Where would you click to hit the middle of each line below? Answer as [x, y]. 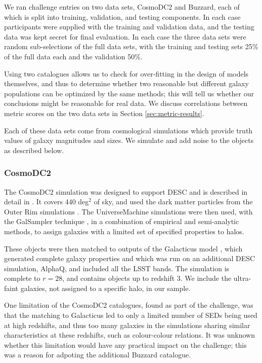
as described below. [34, 150]
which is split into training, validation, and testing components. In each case [122, 16]
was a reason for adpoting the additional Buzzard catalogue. [98, 355]
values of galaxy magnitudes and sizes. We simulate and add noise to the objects [129, 140]
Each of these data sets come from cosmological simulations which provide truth [128, 130]
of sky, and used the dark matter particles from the [173, 202]
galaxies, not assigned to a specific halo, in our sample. [105, 288]
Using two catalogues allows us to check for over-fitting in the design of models [126, 73]
